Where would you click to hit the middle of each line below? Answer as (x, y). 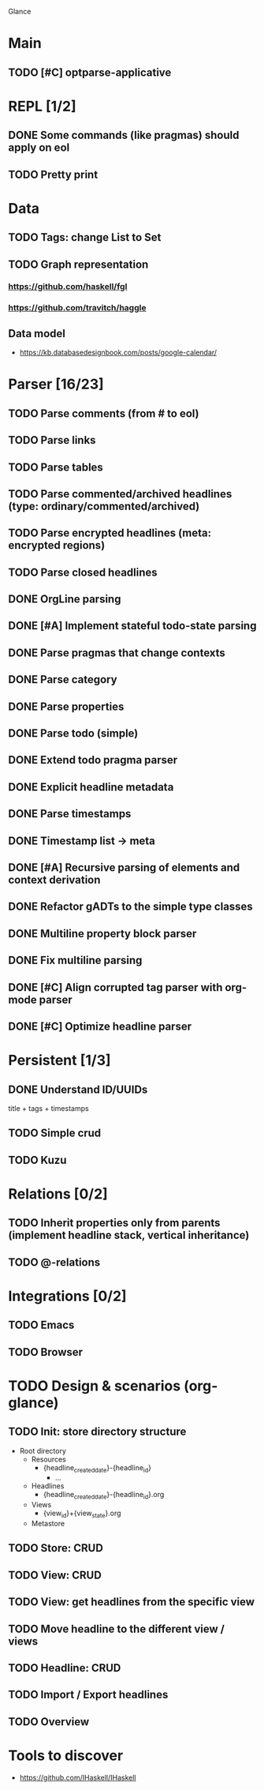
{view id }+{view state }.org (82, 1514)
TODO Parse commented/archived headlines (120, 494)
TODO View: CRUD (55, 1575)
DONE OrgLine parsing (65, 599)
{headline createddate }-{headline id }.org (104, 1495)
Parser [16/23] (56, 384)
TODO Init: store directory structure (97, 1432)
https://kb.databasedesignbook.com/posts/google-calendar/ (118, 353)
